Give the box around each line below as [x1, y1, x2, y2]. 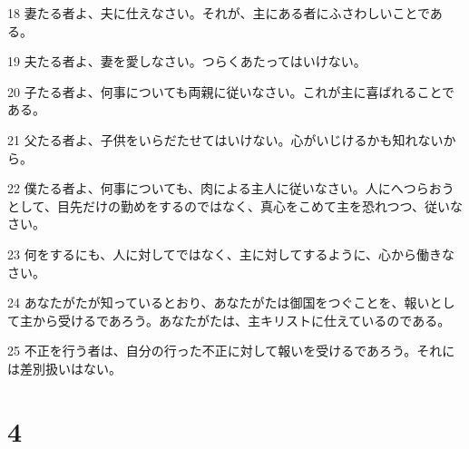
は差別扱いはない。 [7, 358, 122, 377]
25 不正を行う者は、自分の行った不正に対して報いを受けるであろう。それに [7, 341, 455, 360]
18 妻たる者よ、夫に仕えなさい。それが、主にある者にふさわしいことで [7, 4, 430, 22]
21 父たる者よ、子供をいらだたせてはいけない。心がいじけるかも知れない [7, 130, 444, 149]
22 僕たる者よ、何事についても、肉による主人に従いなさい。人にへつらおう [7, 179, 454, 198]
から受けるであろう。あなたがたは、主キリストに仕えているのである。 [32, 310, 451, 329]
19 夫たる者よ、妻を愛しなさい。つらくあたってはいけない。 [7, 52, 366, 71]
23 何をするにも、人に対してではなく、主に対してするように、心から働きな [7, 244, 454, 263]
